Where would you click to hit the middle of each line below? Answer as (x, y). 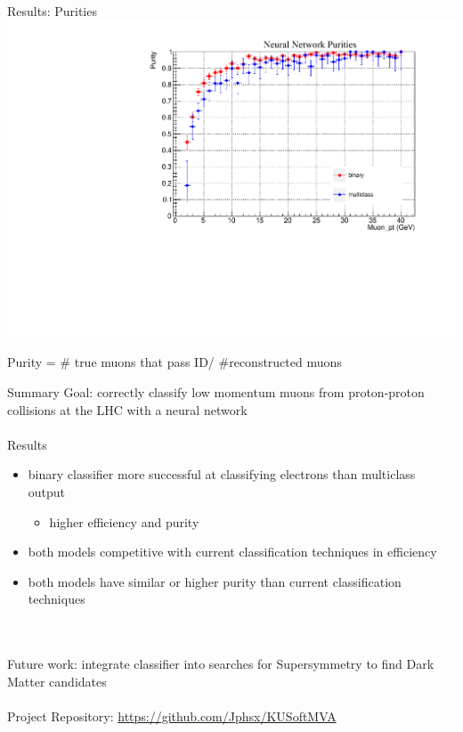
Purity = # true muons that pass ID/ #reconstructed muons (175, 362)
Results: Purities (52, 11)
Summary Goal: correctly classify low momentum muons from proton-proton (216, 391)
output (47, 491)
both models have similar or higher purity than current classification (215, 581)
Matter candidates (57, 681)
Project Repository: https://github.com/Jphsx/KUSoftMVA (172, 716)
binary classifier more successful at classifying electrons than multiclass (222, 474)
